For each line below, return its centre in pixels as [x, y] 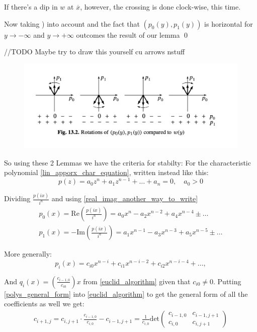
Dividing [17, 198]
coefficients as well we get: [44, 304]
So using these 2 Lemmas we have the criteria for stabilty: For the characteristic [127, 162]
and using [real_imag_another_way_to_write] [125, 198]
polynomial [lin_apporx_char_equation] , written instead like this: [106, 172]
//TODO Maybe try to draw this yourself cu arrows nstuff [95, 52]
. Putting [227, 281]
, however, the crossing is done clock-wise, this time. [160, 7]
